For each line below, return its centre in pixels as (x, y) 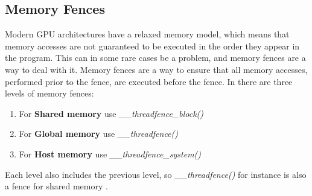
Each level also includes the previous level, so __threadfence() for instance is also (156, 174)
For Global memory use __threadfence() (99, 134)
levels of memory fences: (49, 93)
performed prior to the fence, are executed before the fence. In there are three (149, 81)
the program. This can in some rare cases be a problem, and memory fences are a (155, 58)
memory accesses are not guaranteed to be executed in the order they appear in (152, 46)
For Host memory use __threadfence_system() (110, 153)
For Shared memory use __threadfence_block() (111, 113)
